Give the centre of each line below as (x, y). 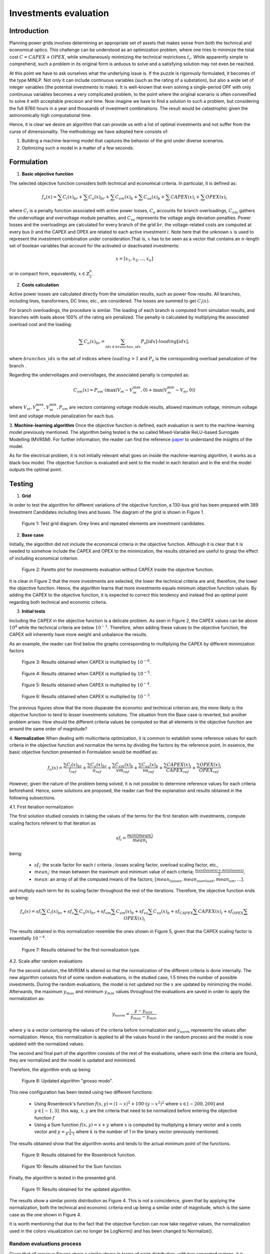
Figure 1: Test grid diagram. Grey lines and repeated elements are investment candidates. (113, 524)
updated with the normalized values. (47, 1044)
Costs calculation (40, 285)
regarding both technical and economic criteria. (58, 602)
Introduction (29, 31)
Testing (21, 484)
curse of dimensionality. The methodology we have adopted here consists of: (89, 131)
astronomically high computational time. (50, 115)
